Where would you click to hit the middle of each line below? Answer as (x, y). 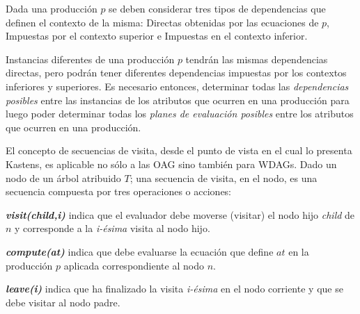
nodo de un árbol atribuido (63, 177)
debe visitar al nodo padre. (63, 302)
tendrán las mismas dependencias (257, 59)
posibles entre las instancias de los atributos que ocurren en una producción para (178, 100)
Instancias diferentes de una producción (90, 59)
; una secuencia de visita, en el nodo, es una (224, 177)
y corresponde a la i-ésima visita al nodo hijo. (112, 228)
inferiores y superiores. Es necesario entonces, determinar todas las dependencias (177, 86)
